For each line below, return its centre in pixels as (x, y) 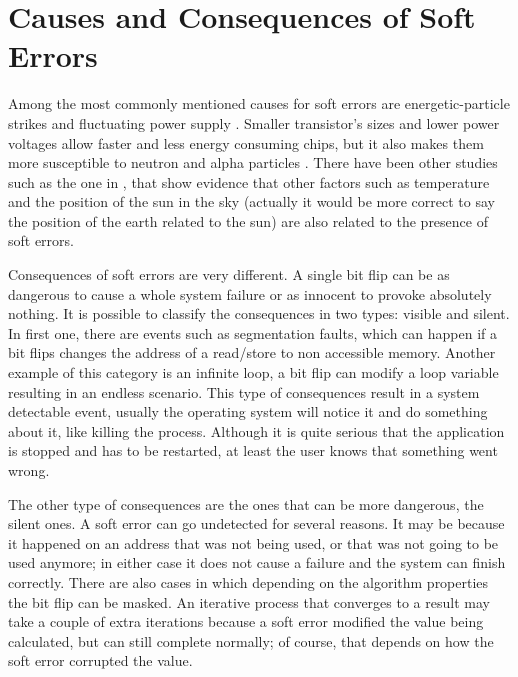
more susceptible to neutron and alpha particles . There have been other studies (253, 162)
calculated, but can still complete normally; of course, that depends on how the (251, 640)
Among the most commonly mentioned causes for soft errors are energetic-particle (259, 103)
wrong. (29, 470)
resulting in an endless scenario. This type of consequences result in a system (244, 391)
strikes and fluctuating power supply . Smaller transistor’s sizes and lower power (254, 122)
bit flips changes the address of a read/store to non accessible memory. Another (252, 352)
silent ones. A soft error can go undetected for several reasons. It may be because (256, 523)
